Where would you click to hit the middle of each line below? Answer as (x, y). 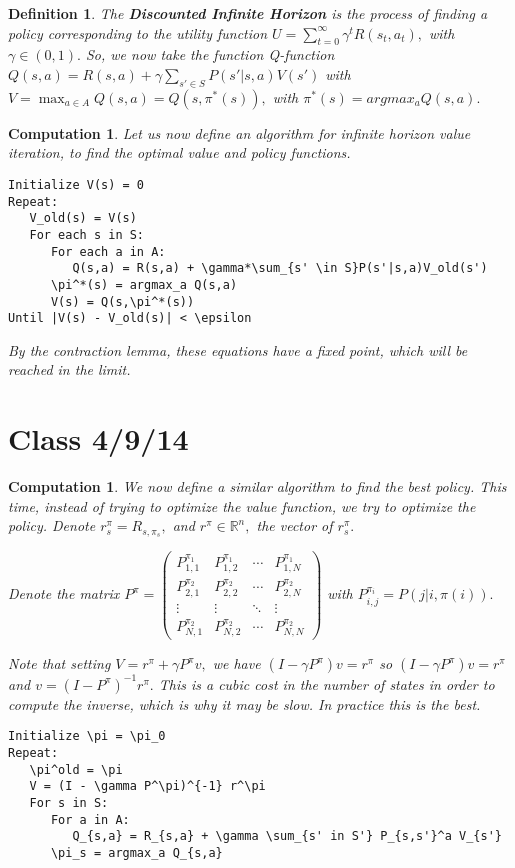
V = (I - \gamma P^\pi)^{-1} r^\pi (147, 786)
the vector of (294, 525)
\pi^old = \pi (76, 769)
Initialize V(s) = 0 (76, 184)
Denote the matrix (64, 593)
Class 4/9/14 (98, 438)
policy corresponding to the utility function (138, 32)
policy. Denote (52, 525)
